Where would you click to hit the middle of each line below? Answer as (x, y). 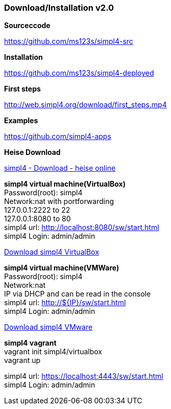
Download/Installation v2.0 (59, 8)
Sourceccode (27, 26)
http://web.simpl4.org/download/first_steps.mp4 (86, 105)
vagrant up (22, 360)
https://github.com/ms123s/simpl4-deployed (79, 73)
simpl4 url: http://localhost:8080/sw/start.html (82, 228)
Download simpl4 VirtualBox (52, 252)
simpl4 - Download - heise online (60, 168)
